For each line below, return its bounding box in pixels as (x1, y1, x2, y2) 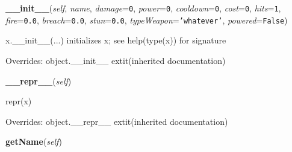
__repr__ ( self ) (5, 74, 72, 87)
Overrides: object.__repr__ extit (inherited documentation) (5, 115, 228, 127)
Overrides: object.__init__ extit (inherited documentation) (5, 54, 226, 66)
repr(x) (5, 95, 32, 107)
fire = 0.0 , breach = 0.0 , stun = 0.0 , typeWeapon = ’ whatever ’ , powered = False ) (5, 13, 288, 26)
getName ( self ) (5, 135, 62, 148)
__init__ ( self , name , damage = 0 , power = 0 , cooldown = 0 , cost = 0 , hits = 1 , (5, 2, 281, 14)
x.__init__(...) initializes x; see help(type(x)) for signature (5, 34, 226, 46)
